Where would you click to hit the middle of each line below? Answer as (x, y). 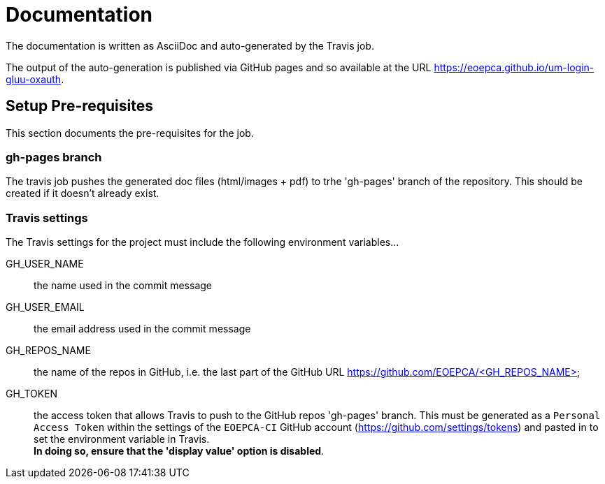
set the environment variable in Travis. (122, 439)
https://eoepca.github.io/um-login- (514, 67)
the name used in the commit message (123, 286)
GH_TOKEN (32, 394)
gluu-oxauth (34, 79)
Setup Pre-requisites (79, 106)
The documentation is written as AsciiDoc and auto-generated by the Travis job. (190, 45)
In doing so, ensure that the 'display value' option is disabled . (179, 451)
